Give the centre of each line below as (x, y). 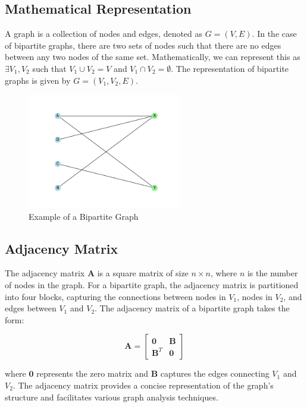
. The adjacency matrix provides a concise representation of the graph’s (143, 385)
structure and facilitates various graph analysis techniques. (112, 397)
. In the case (274, 34)
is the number (272, 273)
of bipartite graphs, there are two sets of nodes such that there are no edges (143, 45)
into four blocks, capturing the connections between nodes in (115, 296)
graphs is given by (38, 80)
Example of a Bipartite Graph (84, 216)
